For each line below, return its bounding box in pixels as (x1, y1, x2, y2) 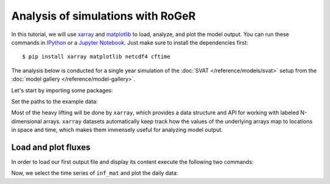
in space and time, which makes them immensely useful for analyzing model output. (11, 126, 223, 134)
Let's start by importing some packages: (11, 86, 113, 94)
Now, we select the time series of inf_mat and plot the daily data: (11, 169, 178, 177)
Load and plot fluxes (11, 142, 91, 152)
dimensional (11, 117, 42, 125)
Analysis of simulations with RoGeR (11, 9, 196, 23)
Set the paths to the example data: (11, 98, 98, 105)
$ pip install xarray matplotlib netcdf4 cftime (22, 53, 170, 61)
